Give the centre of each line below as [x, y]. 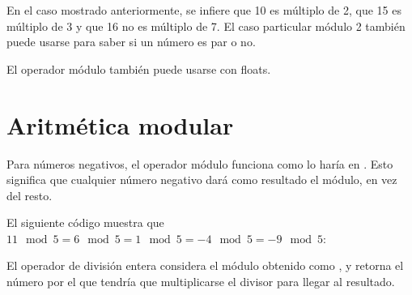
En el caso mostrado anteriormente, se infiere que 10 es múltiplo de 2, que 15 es [204, 10]
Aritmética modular [120, 124]
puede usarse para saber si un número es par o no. [131, 42]
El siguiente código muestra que [85, 222]
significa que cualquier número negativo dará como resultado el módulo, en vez [202, 180]
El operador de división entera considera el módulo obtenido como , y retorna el [205, 265]
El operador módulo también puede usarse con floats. [139, 68]
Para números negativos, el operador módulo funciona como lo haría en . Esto [200, 163]
